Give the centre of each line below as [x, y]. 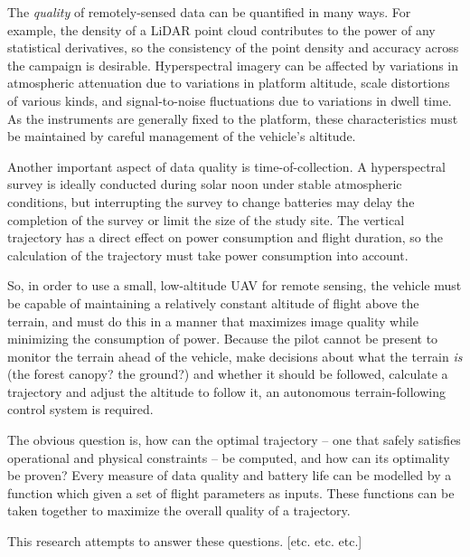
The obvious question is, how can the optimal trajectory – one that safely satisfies [234, 440]
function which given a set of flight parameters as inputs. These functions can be [231, 492]
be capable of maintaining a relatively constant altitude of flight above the [213, 302]
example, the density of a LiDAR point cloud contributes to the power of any [221, 29]
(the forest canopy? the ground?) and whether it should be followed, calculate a [228, 374]
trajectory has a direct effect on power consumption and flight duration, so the [225, 237]
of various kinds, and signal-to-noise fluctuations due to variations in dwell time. [230, 100]
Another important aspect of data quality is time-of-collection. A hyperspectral [226, 166]
